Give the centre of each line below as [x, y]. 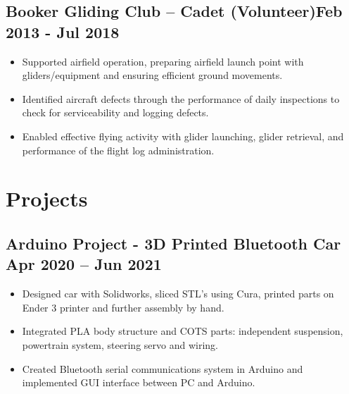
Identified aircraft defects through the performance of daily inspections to [181, 98]
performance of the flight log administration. [118, 150]
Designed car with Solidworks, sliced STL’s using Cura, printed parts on [178, 294]
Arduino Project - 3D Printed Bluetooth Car [173, 243]
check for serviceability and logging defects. [115, 112]
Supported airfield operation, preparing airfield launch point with [163, 61]
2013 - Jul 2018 [63, 31]
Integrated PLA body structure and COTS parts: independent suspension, [183, 331]
